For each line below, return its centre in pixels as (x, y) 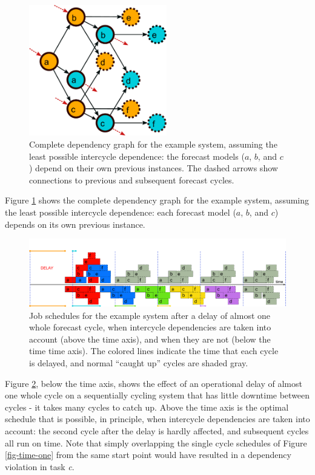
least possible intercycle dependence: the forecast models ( (137, 156)
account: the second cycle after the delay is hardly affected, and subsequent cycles (157, 430)
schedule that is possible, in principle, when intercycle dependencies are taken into (157, 419)
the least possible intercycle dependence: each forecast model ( (121, 212)
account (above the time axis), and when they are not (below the (150, 339)
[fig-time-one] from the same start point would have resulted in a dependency (148, 455)
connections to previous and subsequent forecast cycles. (132, 179)
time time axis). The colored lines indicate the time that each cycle (154, 351)
